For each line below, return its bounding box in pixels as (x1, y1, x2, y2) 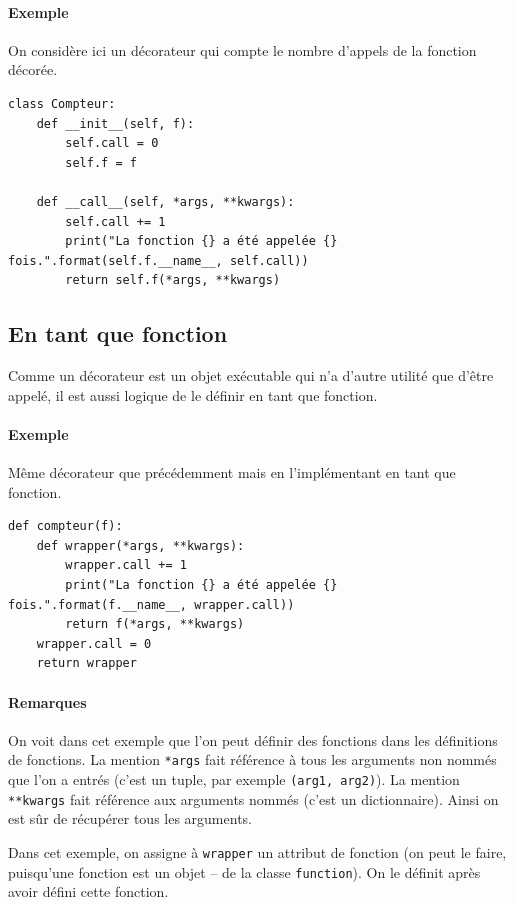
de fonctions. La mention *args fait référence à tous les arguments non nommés (8, 749, 497, 770)
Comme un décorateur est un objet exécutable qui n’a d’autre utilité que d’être (8, 365, 494, 386)
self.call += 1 (65, 214, 166, 229)
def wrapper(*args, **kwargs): (36, 538, 245, 553)
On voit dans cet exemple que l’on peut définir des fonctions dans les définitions (8, 729, 498, 750)
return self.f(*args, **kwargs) (65, 273, 281, 288)
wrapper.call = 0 (36, 636, 152, 651)
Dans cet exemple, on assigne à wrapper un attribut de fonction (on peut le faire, (8, 842, 507, 862)
